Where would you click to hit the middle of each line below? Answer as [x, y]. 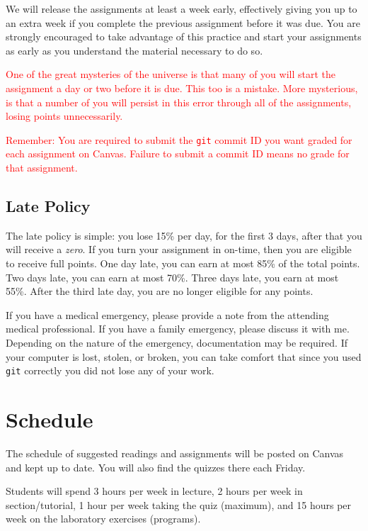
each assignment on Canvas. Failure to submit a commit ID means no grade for [178, 153]
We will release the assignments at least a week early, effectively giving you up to [182, 9]
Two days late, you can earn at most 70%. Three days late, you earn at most [172, 277]
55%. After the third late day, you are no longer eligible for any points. [160, 291]
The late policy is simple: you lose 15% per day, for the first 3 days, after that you [184, 235]
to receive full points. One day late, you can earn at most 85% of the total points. [183, 263]
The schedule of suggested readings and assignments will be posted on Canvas [175, 453]
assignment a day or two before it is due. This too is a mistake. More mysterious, [182, 88]
